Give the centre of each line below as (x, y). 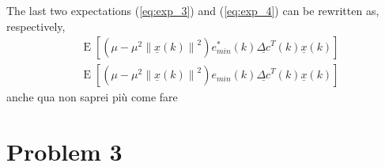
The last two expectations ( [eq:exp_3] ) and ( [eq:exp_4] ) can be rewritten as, (193, 10)
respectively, (36, 26)
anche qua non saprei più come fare (92, 97)
